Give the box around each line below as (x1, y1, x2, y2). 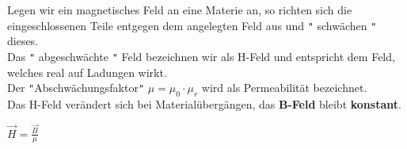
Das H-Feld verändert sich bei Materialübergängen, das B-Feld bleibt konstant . (7, 95, 401, 112)
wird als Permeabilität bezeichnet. (201, 79, 367, 96)
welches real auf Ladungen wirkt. (7, 63, 167, 80)
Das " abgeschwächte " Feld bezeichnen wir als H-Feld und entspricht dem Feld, (7, 48, 395, 64)
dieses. (7, 32, 39, 49)
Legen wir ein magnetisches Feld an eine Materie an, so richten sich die (7, 2, 352, 17)
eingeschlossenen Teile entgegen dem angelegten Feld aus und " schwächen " (7, 17, 377, 33)
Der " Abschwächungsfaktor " (7, 79, 145, 96)
